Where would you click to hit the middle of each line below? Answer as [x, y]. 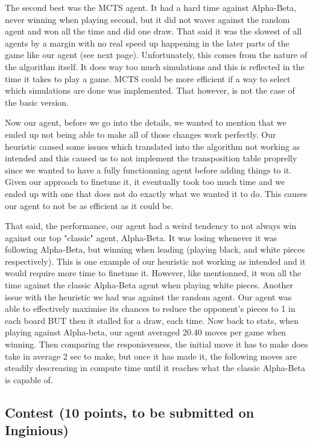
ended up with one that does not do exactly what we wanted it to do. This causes [156, 193]
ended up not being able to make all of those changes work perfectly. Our [141, 134]
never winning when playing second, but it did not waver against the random [147, 19]
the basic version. [37, 102]
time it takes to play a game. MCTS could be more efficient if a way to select [148, 78]
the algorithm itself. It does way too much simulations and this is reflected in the [155, 66]
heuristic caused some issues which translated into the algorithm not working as [153, 146]
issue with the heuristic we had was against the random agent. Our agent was [148, 296]
